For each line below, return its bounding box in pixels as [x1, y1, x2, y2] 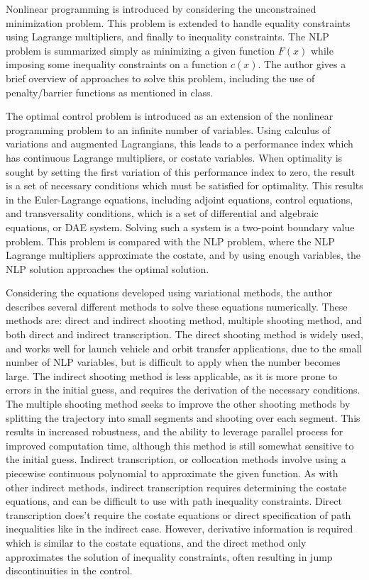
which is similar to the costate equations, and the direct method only [6, 535, 307, 550]
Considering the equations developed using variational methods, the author [6, 285, 333, 300]
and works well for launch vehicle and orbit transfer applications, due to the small [6, 340, 363, 355]
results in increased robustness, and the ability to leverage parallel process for [6, 424, 343, 439]
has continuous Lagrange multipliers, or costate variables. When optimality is [6, 150, 343, 164]
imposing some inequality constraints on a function [6, 57, 228, 72]
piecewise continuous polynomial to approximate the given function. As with [6, 466, 338, 480]
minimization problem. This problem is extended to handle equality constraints [6, 15, 351, 30]
